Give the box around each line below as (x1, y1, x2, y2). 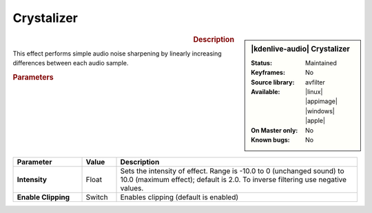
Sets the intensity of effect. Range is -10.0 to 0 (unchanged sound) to (120, 166, 344, 176)
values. (120, 183, 144, 193)
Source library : (251, 78, 295, 86)
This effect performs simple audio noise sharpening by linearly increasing (12, 49, 222, 58)
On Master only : (251, 126, 298, 134)
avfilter (305, 78, 325, 86)
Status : (251, 58, 272, 67)
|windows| (305, 106, 335, 115)
